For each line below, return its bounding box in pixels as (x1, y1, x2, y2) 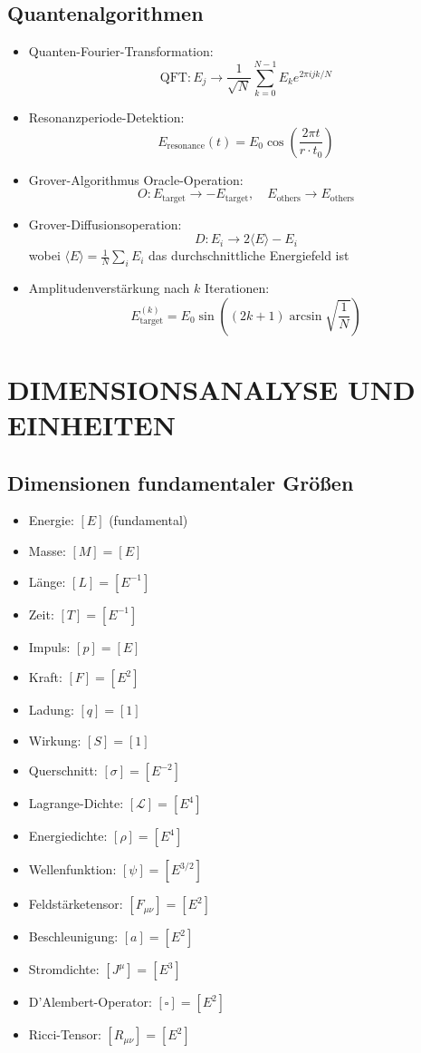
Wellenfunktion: (28, 860, 117, 879)
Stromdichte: (28, 960, 100, 979)
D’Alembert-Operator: (28, 992, 152, 1011)
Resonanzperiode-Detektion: (28, 107, 185, 126)
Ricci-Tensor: (28, 1025, 101, 1044)
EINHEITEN (7, 405, 176, 443)
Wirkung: (28, 730, 81, 749)
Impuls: (28, 637, 71, 656)
